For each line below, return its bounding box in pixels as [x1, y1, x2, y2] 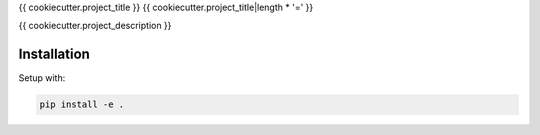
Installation [18, 46, 90, 63]
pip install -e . [39, 99, 125, 110]
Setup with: [18, 72, 66, 84]
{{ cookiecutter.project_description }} [18, 20, 172, 32]
